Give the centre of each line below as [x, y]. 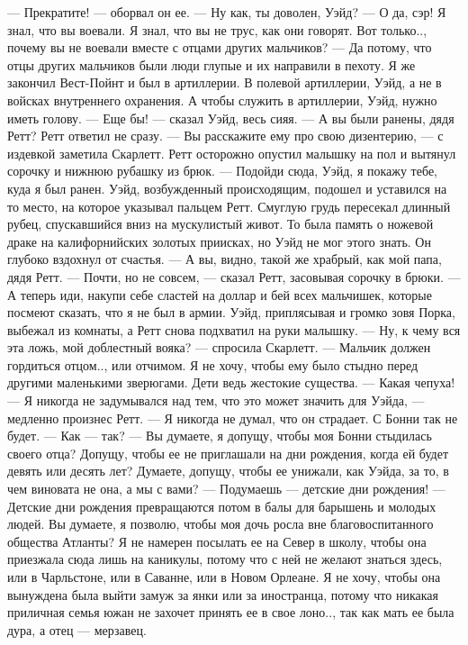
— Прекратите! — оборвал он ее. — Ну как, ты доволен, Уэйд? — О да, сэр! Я [227, 12]
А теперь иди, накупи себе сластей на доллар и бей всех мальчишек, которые [220, 294]
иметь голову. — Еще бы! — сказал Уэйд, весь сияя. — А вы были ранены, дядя [231, 118]
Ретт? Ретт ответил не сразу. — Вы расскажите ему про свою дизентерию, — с [225, 136]
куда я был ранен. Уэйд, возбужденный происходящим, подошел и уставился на [227, 188]
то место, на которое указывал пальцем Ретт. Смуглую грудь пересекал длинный [229, 206]
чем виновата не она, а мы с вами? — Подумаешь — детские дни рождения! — [226, 489]
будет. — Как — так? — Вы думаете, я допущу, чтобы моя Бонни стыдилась [220, 436]
